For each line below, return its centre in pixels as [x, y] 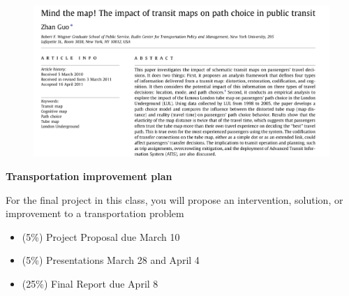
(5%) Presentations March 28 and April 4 [111, 260]
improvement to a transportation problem [95, 213]
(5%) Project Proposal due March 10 [101, 236]
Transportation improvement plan [89, 176]
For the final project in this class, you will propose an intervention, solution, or [174, 199]
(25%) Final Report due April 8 [90, 283]
